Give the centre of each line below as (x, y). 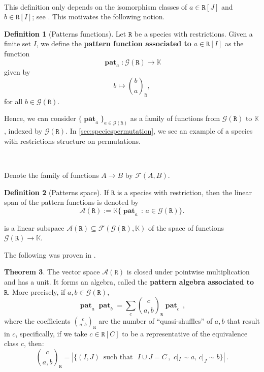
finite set (18, 43)
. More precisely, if (37, 291)
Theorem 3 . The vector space (52, 272)
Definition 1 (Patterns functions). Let (65, 33)
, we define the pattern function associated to (114, 43)
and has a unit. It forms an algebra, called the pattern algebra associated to (129, 281)
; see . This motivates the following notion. (98, 17)
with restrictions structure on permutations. (72, 141)
